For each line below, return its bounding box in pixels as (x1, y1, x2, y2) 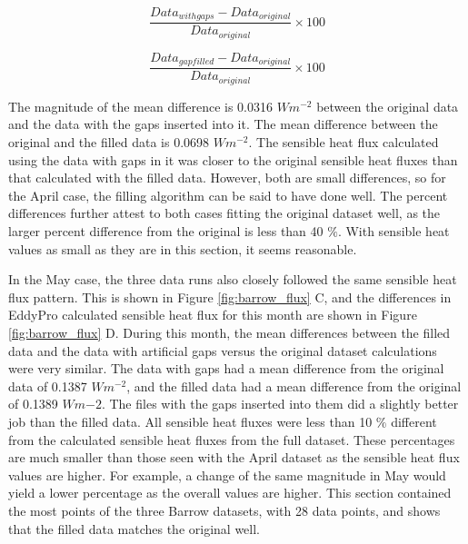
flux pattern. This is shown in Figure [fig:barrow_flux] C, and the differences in (8, 287, 452, 306)
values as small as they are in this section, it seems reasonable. (8, 239, 357, 258)
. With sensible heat (337, 222, 450, 241)
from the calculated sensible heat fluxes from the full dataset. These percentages (8, 430, 455, 449)
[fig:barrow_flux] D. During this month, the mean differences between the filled (8, 323, 451, 341)
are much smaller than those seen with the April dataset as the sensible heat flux (8, 448, 460, 467)
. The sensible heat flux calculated (248, 133, 439, 152)
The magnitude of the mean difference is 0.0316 (8, 96, 273, 115)
